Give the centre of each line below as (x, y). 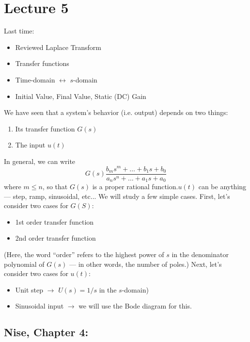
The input (30, 145)
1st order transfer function (55, 221)
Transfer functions (42, 63)
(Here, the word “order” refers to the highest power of (84, 254)
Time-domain (35, 79)
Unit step (29, 289)
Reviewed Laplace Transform (58, 47)
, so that (55, 187)
